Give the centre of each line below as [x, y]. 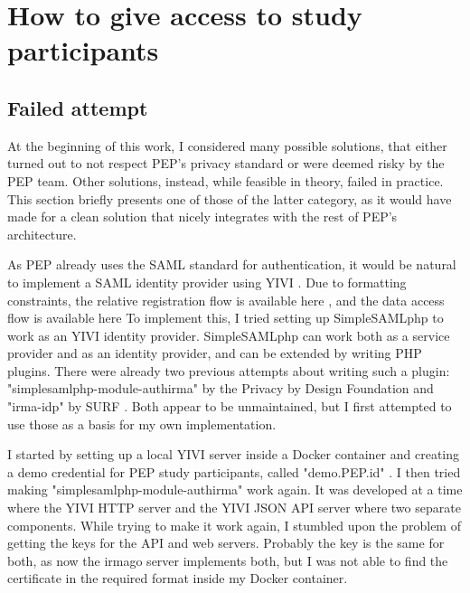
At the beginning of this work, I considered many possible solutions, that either [227, 145]
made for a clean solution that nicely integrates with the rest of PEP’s [202, 216]
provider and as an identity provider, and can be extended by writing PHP [215, 353]
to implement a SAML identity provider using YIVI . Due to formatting [207, 282]
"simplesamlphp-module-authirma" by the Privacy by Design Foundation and [221, 388]
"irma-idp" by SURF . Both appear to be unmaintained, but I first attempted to [230, 406]
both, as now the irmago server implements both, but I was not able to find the [228, 560]
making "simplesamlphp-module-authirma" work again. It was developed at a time [235, 489]
